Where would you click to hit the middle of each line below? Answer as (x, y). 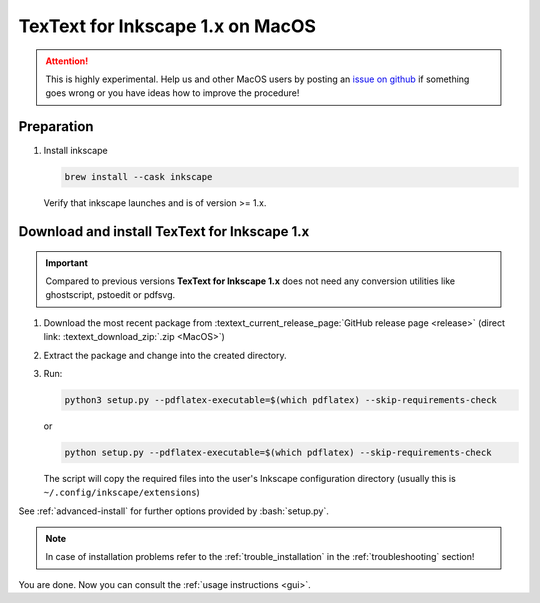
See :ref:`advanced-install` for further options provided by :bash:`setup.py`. (173, 511)
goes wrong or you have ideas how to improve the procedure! (172, 93)
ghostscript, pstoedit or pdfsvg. (110, 295)
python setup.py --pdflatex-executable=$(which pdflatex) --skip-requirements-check (278, 452)
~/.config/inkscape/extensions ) (121, 492)
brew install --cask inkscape (138, 177)
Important (67, 262)
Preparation (56, 126)
